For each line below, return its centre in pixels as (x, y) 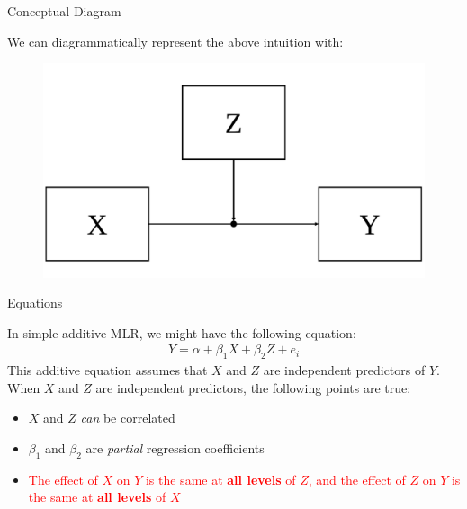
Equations (35, 303)
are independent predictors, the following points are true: (253, 387)
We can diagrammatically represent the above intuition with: (175, 41)
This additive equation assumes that (108, 370)
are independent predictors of (344, 370)
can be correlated (128, 418)
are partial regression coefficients (175, 448)
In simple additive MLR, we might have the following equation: (182, 332)
